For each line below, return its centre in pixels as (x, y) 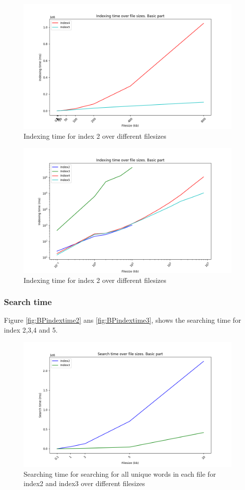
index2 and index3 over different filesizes (84, 483)
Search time (28, 302)
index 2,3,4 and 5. (31, 329)
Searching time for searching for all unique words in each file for (120, 474)
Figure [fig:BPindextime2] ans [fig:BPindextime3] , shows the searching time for (122, 320)
